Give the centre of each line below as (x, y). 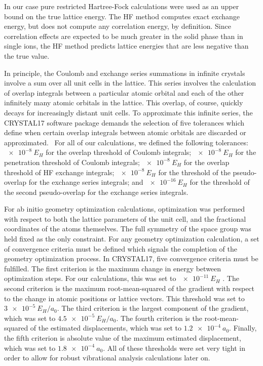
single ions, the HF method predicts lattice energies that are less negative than (126, 46)
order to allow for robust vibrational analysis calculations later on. (107, 358)
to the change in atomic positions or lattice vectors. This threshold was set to (124, 298)
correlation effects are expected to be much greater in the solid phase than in (124, 36)
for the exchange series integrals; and (86, 182)
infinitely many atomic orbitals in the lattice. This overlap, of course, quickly (124, 103)
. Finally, (243, 328)
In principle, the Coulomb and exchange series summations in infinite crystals (125, 73)
